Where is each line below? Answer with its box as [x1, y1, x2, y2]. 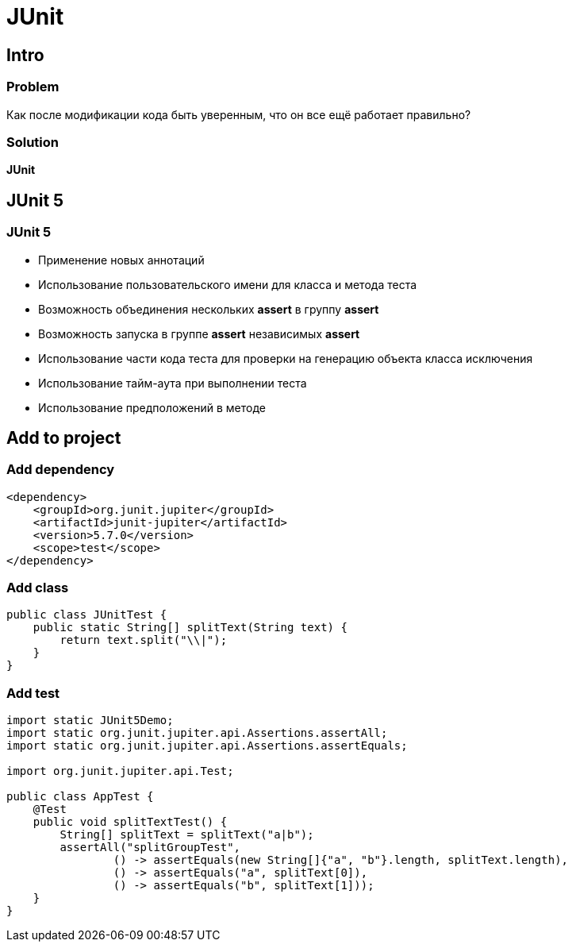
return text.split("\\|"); [60, 634, 228, 647]
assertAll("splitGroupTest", [60, 841, 241, 854]
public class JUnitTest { [6, 608, 167, 622]
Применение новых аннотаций [38, 252, 205, 267]
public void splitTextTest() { [33, 815, 228, 829]
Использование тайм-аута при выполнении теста [38, 376, 307, 390]
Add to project [6, 427, 121, 448]
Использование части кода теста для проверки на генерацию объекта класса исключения [38, 351, 533, 365]
